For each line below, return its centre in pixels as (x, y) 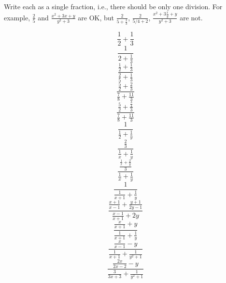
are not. (191, 17)
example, (17, 17)
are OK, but (96, 17)
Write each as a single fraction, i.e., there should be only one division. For (113, 6)
